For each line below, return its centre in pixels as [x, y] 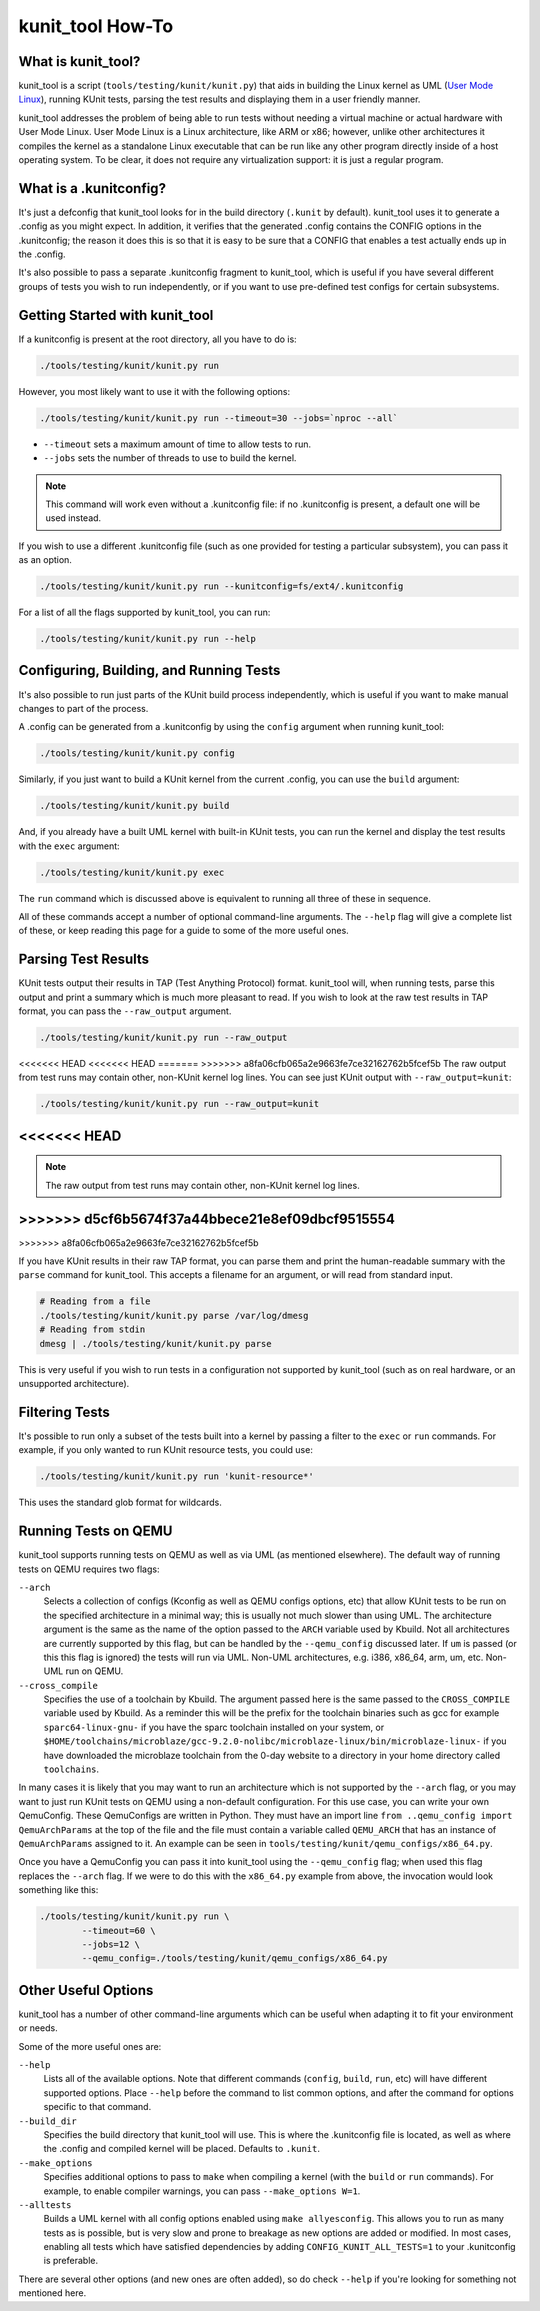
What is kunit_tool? [79, 61]
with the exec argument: [69, 846]
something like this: [58, 1890]
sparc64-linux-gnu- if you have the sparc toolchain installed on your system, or [214, 1727]
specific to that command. [97, 2107]
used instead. [73, 518]
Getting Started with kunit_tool [116, 315]
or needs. [38, 2028]
